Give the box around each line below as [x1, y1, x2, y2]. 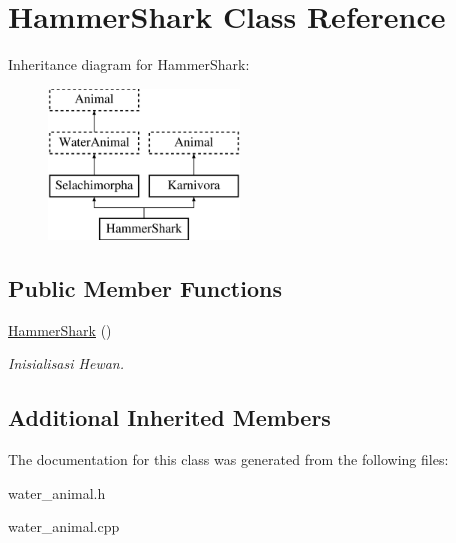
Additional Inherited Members [8, 402, 331, 433]
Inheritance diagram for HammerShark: [8, 54, 250, 75]
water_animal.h [8, 482, 106, 503]
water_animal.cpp [8, 516, 120, 537]
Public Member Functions [8, 272, 282, 303]
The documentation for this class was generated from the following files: [8, 449, 449, 470]
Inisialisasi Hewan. [8, 353, 125, 374]
